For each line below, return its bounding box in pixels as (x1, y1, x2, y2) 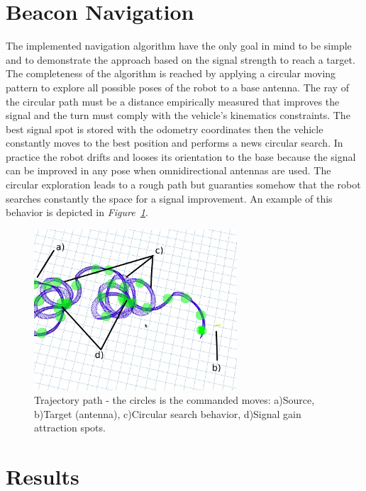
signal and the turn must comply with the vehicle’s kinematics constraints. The (6, 108, 350, 123)
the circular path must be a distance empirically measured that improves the (6, 94, 340, 108)
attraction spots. (34, 420, 106, 435)
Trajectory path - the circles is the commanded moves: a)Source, (34, 393, 315, 407)
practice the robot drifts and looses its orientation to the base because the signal (6, 149, 356, 164)
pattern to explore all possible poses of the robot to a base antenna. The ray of (6, 79, 349, 94)
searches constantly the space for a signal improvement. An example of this (6, 191, 333, 205)
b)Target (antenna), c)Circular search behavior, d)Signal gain (34, 406, 301, 421)
